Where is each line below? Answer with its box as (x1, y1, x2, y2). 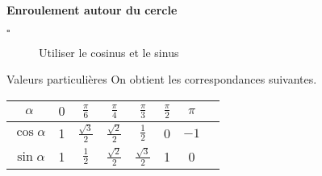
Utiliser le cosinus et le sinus (39, 43, 179, 60)
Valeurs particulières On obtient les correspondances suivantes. (6, 71, 317, 88)
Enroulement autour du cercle (6, 2, 178, 18)
